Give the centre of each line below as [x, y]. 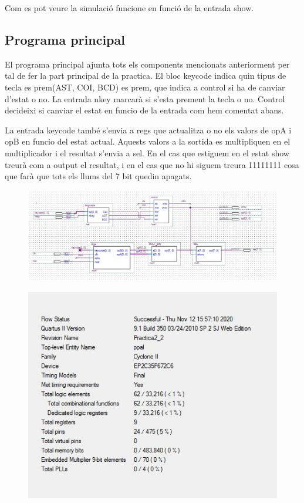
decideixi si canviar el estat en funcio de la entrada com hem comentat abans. [144, 110]
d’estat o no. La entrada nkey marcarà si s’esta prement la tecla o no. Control [145, 98]
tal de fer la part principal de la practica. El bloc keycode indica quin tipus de [146, 76]
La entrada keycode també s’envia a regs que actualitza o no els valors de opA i [148, 130]
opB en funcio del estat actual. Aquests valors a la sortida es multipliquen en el [148, 141]
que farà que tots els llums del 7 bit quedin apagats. [98, 176]
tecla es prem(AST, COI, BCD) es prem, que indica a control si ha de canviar [145, 87]
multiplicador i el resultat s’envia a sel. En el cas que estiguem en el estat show [147, 152]
